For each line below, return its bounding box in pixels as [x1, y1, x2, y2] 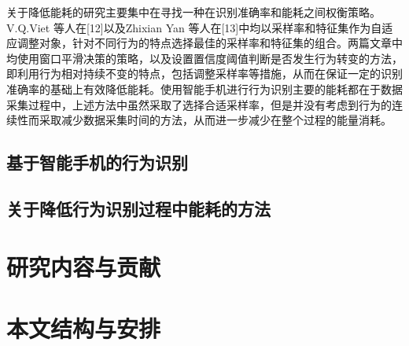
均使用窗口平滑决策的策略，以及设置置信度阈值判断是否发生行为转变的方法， [6, 50, 403, 66]
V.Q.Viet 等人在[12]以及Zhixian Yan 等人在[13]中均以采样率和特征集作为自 [6, 19, 382, 35]
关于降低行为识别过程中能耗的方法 [6, 196, 271, 220]
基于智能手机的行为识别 [6, 150, 188, 175]
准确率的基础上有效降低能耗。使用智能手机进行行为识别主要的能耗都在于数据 [6, 80, 403, 97]
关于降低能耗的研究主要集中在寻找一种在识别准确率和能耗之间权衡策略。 [6, 4, 381, 20]
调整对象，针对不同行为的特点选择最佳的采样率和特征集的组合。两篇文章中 [17, 35, 403, 51]
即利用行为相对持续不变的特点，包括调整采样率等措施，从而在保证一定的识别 [6, 65, 403, 82]
